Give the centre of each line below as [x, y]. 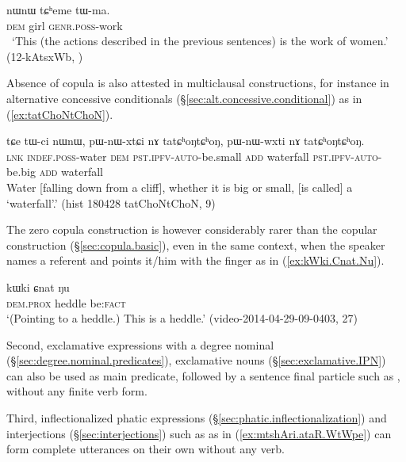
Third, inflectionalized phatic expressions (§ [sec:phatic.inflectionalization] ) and [197, 418]
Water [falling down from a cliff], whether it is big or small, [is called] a [180, 187]
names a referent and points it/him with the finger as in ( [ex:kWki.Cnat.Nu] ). [195, 260]
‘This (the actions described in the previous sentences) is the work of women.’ [200, 41]
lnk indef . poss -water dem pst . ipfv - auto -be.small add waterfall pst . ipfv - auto [192, 156]
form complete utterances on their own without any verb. [146, 449]
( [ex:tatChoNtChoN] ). [60, 114]
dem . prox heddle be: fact [66, 302]
